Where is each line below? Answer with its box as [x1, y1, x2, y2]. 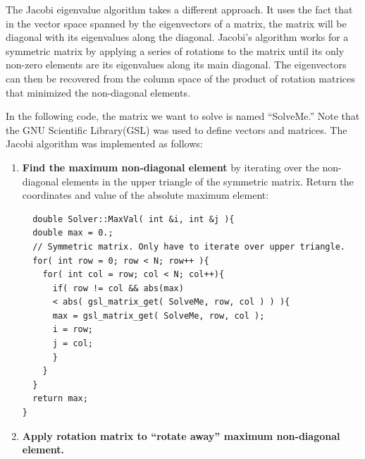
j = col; [52, 338, 94, 349]
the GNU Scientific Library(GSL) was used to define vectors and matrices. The [6, 122, 347, 137]
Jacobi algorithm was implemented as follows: [6, 136, 203, 151]
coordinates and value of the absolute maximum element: [22, 188, 269, 202]
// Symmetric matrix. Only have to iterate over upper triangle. [32, 241, 345, 252]
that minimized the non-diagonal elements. [6, 85, 190, 99]
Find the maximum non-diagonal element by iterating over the [22, 159, 319, 174]
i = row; [52, 324, 94, 335]
